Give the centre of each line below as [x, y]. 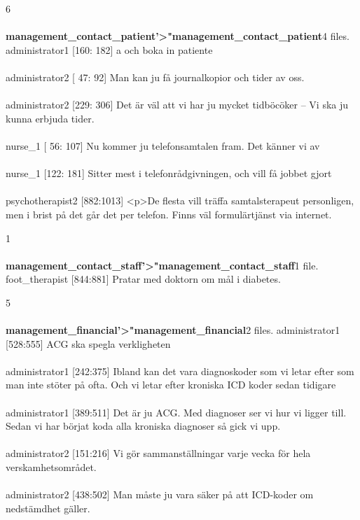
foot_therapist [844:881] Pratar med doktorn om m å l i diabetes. [143, 279]
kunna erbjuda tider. [50, 118]
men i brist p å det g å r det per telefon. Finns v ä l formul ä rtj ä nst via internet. [169, 214]
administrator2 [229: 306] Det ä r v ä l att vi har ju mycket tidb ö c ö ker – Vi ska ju [177, 105]
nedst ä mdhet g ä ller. [48, 508]
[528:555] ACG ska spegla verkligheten [88, 343]
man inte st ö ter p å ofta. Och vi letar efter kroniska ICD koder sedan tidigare [171, 385]
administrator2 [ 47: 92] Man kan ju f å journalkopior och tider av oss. [155, 77]
